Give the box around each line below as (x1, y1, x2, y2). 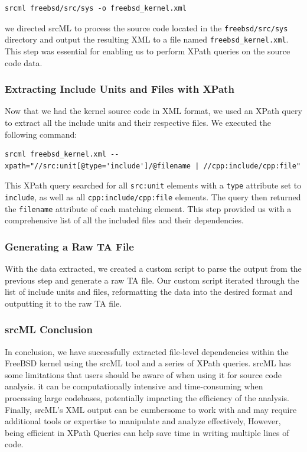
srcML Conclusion (5, 322, 93, 337)
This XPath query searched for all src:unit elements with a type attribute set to (5, 179, 302, 191)
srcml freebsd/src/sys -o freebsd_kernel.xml (5, 4, 187, 12)
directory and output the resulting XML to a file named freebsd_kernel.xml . (5, 33, 289, 45)
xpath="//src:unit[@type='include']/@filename (5, 161, 191, 170)
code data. (5, 56, 43, 69)
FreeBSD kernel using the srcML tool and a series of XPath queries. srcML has (5, 357, 291, 369)
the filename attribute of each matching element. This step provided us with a (5, 202, 292, 214)
